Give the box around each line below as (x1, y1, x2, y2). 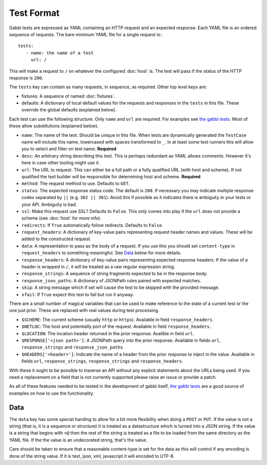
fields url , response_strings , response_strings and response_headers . (21, 358, 183, 364)
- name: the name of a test (25, 50, 94, 55)
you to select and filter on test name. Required (21, 146, 117, 152)
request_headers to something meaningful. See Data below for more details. (21, 250, 182, 256)
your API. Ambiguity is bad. (21, 201, 77, 207)
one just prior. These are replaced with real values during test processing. (9, 308, 160, 313)
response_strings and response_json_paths (21, 344, 123, 350)
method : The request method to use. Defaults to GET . (21, 181, 130, 187)
